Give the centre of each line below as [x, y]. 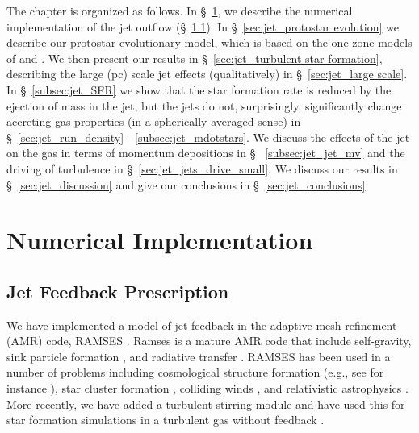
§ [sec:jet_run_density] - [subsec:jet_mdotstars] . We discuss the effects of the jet [208, 137]
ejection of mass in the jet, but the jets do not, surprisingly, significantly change [204, 105]
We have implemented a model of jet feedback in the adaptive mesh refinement [202, 325]
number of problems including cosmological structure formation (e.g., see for [195, 372]
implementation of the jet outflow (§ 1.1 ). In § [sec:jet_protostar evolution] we [203, 26]
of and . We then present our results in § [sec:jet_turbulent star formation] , [195, 58]
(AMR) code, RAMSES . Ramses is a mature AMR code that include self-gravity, [209, 341]
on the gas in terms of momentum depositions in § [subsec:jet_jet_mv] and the [206, 153]
